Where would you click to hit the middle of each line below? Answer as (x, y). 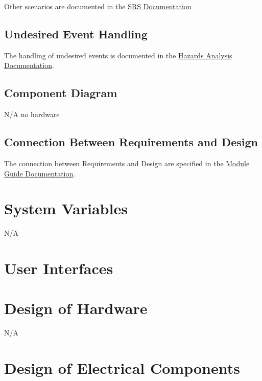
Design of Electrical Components (122, 368)
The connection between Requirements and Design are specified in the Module (127, 163)
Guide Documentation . (40, 173)
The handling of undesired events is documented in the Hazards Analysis (118, 55)
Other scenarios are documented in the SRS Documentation (98, 6)
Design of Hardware (76, 308)
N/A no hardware (32, 114)
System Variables (66, 208)
